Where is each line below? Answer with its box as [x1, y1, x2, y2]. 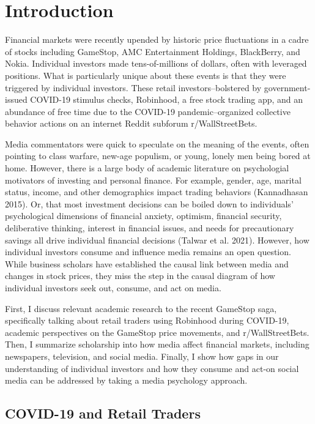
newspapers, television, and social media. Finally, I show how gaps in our [5, 349, 279, 362]
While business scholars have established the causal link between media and [5, 257, 289, 270]
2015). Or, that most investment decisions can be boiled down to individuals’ [5, 197, 294, 210]
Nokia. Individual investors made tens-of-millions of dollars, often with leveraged [5, 57, 307, 70]
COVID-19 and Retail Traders [5, 404, 201, 423]
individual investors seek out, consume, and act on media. [5, 281, 221, 294]
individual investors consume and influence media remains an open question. [5, 245, 291, 258]
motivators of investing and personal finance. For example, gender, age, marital [5, 173, 302, 186]
